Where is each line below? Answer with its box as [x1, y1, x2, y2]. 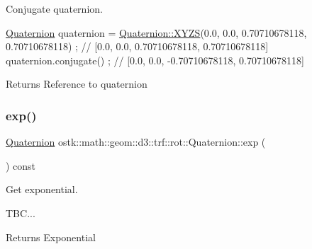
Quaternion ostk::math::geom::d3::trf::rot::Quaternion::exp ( [6, 134, 266, 149]
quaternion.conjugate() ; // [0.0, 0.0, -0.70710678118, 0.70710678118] [6, 52, 304, 67]
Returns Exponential [6, 229, 96, 244]
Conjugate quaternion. [6, 1, 103, 16]
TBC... [6, 205, 35, 220]
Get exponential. [6, 182, 78, 197]
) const [6, 158, 36, 173]
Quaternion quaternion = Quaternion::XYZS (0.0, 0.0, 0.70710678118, [6, 25, 307, 40]
